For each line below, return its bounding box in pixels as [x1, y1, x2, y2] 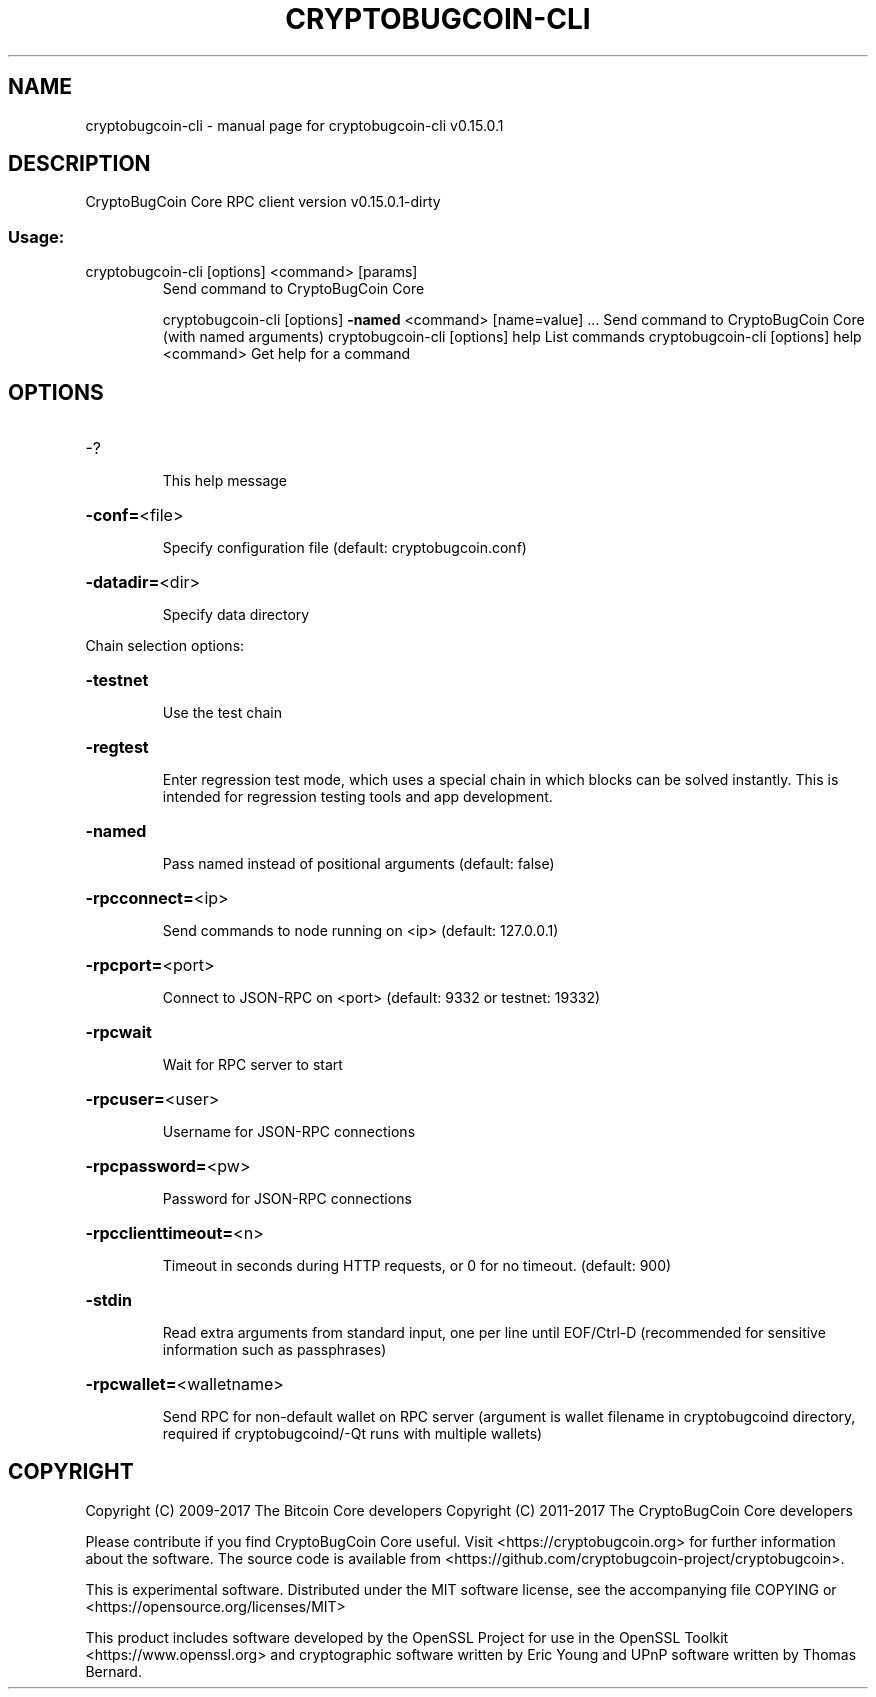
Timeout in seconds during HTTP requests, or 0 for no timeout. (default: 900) [162, 1257, 672, 1275]
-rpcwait [85, 1022, 152, 1043]
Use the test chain [162, 704, 282, 722]
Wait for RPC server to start [162, 1056, 343, 1074]
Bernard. [85, 1662, 142, 1680]
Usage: [8, 226, 65, 247]
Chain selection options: [85, 637, 245, 655]
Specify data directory [162, 606, 310, 624]
